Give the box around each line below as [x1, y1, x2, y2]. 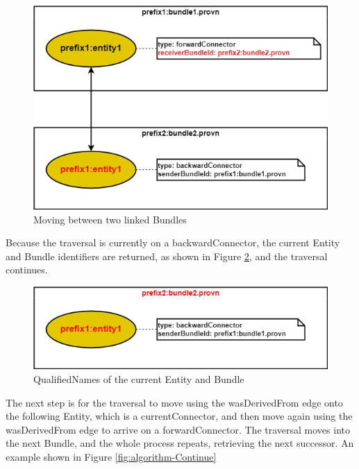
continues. [6, 262, 48, 277]
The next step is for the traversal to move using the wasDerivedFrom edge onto [6, 395, 343, 409]
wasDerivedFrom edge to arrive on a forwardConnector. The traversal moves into [6, 422, 350, 436]
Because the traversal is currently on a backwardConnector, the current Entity [6, 235, 340, 250]
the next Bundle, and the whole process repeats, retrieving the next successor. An [6, 436, 354, 450]
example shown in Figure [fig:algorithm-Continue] [6, 449, 217, 463]
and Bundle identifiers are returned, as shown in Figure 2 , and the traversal [6, 248, 328, 263]
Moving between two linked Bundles [33, 212, 187, 226]
